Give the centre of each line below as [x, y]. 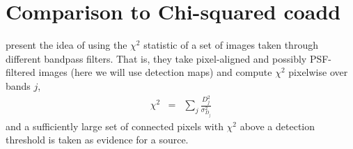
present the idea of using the [66, 45]
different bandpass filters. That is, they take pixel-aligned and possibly [156, 58]
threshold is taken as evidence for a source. [97, 140]
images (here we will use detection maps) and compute [155, 72]
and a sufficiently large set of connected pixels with [115, 126]
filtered [21, 72]
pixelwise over [318, 72]
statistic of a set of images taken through [231, 45]
